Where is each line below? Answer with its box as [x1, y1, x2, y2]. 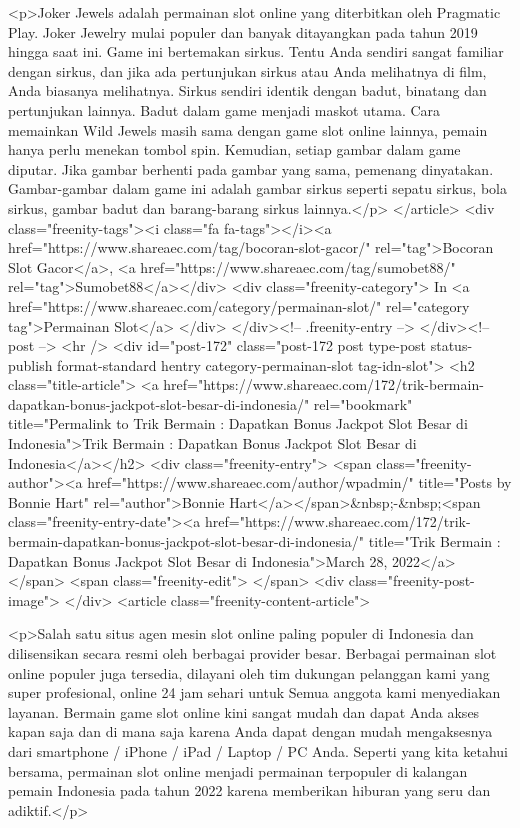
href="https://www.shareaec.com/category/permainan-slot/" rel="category [8, 295, 470, 316]
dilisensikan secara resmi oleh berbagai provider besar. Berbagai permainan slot [8, 643, 497, 663]
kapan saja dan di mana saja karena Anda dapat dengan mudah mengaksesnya [8, 721, 493, 742]
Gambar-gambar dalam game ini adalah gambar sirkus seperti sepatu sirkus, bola [8, 178, 507, 199]
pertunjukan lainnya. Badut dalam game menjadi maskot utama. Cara [8, 99, 441, 120]
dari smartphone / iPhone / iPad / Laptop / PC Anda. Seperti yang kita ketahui [8, 740, 508, 761]
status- [430, 335, 473, 356]
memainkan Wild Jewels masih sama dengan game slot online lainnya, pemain [8, 119, 488, 140]
